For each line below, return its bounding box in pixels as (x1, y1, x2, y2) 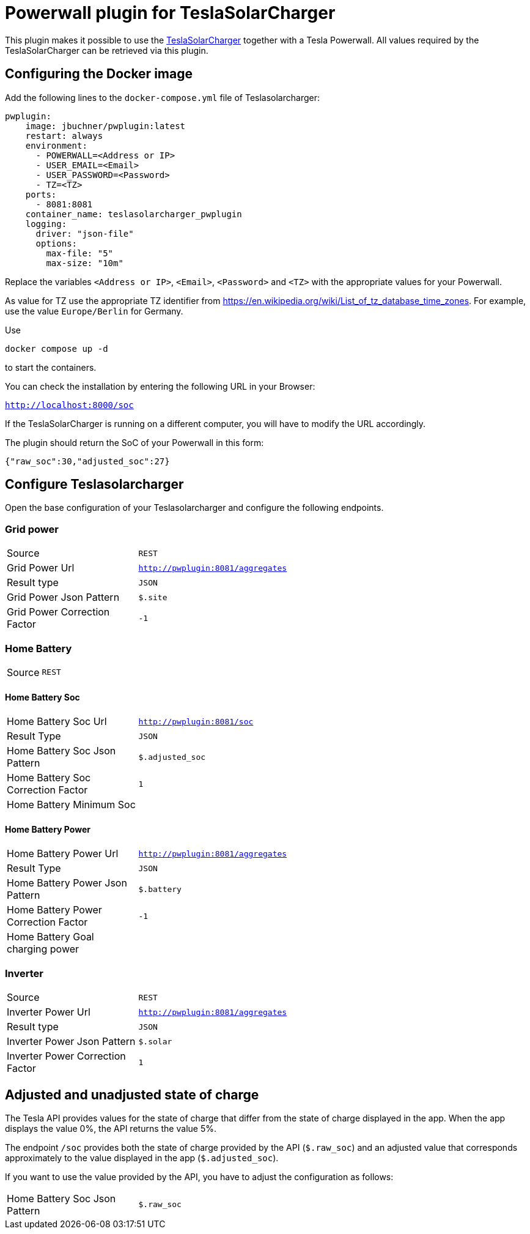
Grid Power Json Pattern (7, 591, 120, 604)
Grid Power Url (7, 562, 75, 574)
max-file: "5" (46, 248, 114, 258)
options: (35, 238, 78, 248)
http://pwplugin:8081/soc (138, 716, 254, 726)
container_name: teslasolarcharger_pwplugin (25, 209, 242, 219)
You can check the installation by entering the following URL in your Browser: (5, 381, 315, 392)
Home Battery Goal (7, 931, 94, 943)
